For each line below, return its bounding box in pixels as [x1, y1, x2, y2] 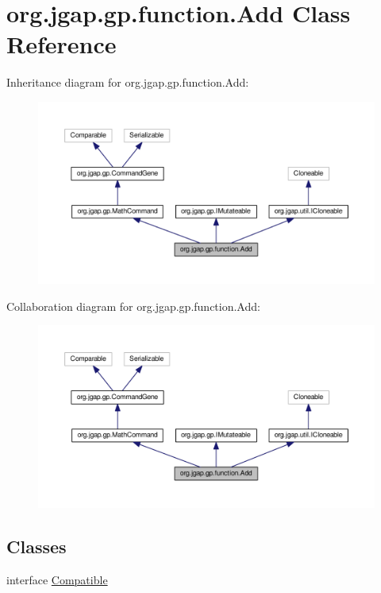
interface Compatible [6, 571, 108, 587]
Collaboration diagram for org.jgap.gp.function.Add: [6, 297, 260, 314]
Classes [6, 533, 67, 558]
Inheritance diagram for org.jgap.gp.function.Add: [6, 74, 249, 91]
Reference [6, 28, 117, 60]
